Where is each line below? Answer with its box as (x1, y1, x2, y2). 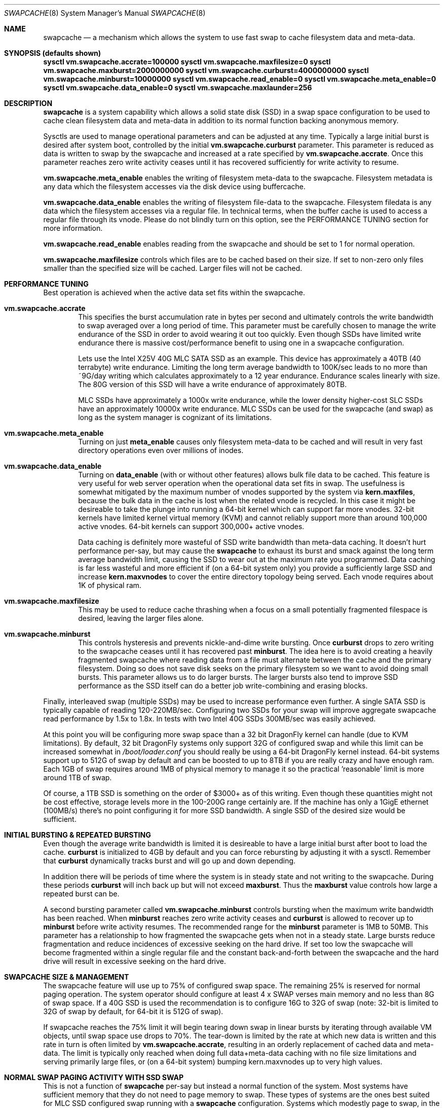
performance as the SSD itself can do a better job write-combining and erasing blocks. (78, 681, 368, 690)
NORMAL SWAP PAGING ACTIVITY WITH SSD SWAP (4, 1073, 184, 1082)
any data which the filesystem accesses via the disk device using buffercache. (43, 182, 306, 191)
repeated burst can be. (43, 889, 120, 898)
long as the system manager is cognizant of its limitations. (78, 413, 272, 422)
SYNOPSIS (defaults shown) (4, 49, 101, 57)
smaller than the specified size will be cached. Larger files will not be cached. (43, 264, 303, 272)
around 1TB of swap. (43, 773, 112, 782)
